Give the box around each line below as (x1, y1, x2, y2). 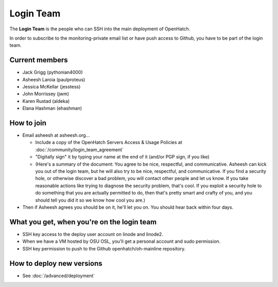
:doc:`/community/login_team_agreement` (35, 147, 124, 153)
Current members (9, 56, 68, 64)
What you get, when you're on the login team (9, 218, 157, 226)
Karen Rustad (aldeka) (22, 98, 70, 104)
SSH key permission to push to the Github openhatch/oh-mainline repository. (22, 245, 186, 252)
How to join (9, 119, 46, 127)
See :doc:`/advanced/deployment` (22, 273, 95, 279)
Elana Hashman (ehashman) (22, 105, 82, 112)
